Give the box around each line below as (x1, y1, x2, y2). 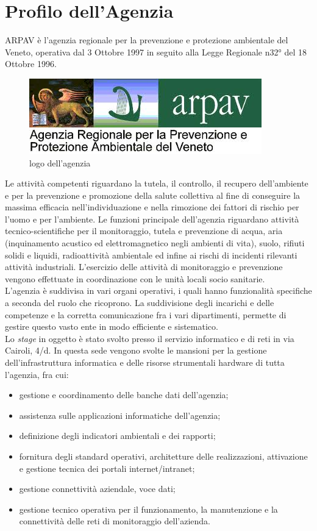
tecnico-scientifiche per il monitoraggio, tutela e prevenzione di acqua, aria (5, 224, 283, 237)
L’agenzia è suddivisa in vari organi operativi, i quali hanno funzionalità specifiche (5, 284, 312, 297)
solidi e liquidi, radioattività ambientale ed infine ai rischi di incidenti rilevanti (5, 248, 297, 261)
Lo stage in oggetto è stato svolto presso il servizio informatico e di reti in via (5, 332, 294, 344)
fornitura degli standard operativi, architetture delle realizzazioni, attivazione (19, 449, 308, 462)
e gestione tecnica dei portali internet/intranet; (19, 462, 195, 474)
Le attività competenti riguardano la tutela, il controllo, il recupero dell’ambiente (5, 177, 308, 190)
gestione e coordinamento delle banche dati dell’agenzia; (19, 388, 229, 401)
